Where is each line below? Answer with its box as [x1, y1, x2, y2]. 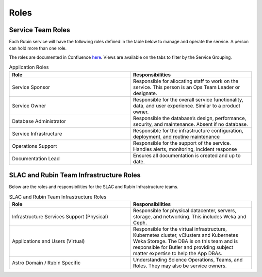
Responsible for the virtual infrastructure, [133, 225, 227, 232]
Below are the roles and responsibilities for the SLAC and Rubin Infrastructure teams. [9, 184, 179, 190]
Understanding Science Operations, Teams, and [133, 256, 243, 263]
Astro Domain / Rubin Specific [12, 259, 81, 266]
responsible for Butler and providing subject [133, 243, 234, 250]
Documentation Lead [12, 155, 60, 162]
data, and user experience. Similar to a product [133, 102, 241, 109]
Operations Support [12, 142, 57, 149]
